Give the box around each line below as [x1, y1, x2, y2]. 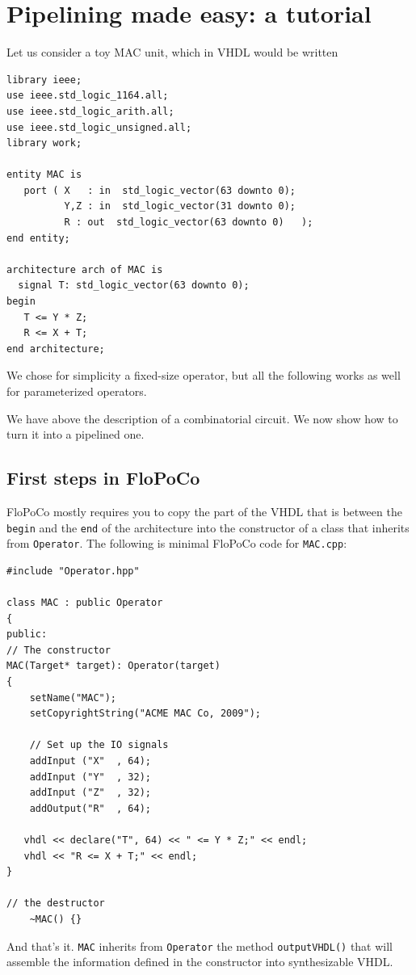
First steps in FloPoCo [6, 465, 200, 490]
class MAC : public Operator [6, 597, 163, 609]
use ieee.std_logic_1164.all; [6, 90, 169, 102]
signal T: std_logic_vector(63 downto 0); [18, 279, 250, 292]
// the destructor [6, 897, 105, 910]
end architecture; [6, 343, 105, 355]
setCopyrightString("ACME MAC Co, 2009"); [29, 708, 261, 720]
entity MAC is [6, 169, 82, 181]
